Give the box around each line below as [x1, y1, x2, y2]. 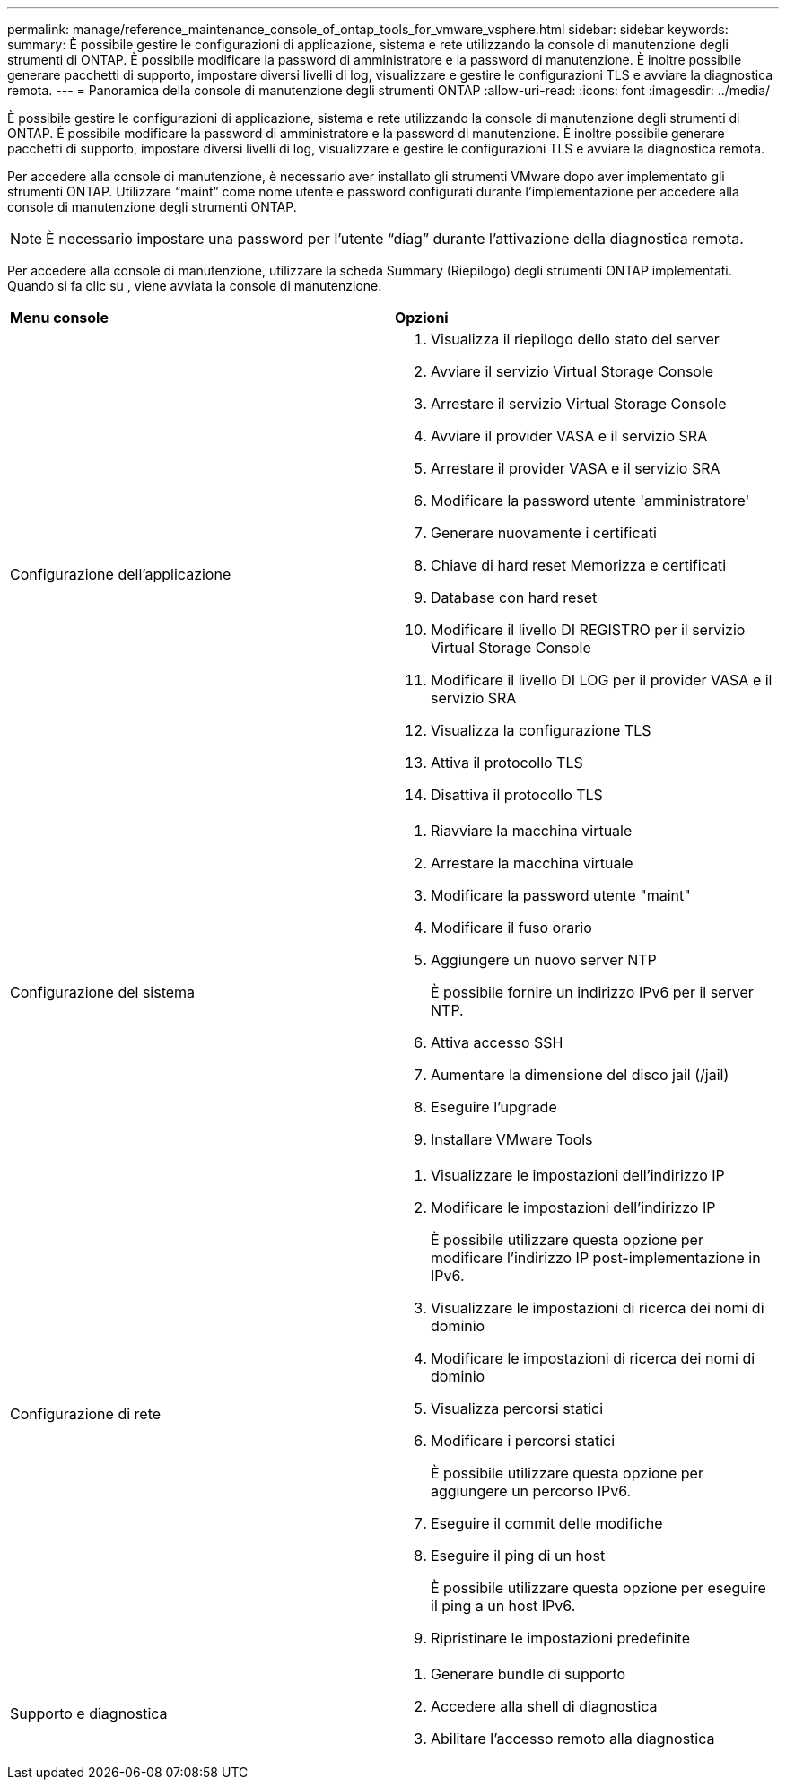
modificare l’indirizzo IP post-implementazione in [431, 1249, 761, 1267]
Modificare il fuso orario [431, 919, 592, 937]
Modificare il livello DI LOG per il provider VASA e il [431, 671, 773, 689]
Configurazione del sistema [10, 983, 196, 1001]
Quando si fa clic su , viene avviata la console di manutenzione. [7, 278, 382, 293]
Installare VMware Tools [431, 1130, 593, 1148]
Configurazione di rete [10, 1405, 162, 1423]
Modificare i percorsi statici [431, 1432, 616, 1450]
